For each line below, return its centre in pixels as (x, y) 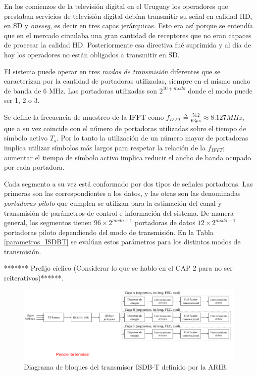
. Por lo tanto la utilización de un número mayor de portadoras (152, 138)
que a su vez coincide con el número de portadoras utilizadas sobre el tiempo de (125, 128)
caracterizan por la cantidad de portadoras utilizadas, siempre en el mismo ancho (127, 81)
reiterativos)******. (34, 278)
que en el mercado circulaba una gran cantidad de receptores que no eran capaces (128, 35)
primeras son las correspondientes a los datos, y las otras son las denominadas (122, 193)
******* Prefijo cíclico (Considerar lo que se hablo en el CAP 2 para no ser (118, 268)
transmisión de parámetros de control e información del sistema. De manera (119, 212)
